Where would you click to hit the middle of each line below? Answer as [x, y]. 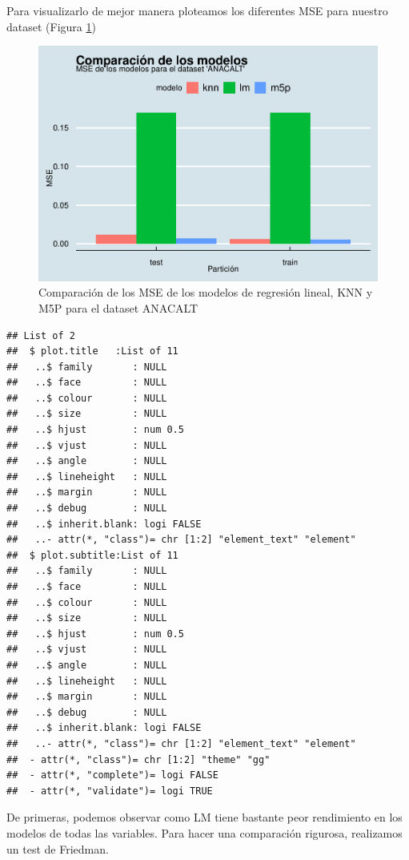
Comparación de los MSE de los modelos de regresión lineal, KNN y [206, 292]
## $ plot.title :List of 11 [92, 351]
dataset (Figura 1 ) [51, 26]
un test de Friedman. [58, 848]
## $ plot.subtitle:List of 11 [92, 555]
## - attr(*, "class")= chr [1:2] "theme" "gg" [138, 759]
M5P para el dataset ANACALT [118, 307]
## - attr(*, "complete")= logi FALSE [112, 775]
